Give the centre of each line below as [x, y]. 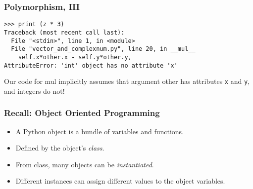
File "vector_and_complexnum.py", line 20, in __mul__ [103, 49]
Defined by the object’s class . [60, 148]
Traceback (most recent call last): [64, 32]
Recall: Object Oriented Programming [82, 113]
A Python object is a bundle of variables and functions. [100, 131]
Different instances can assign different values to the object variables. [120, 181]
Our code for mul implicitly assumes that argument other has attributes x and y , [127, 81]
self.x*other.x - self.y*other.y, [75, 57]
